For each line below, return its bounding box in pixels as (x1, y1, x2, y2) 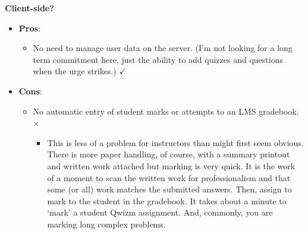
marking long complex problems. (47, 217, 166, 230)
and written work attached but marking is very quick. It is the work (47, 159, 296, 172)
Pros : (18, 21, 40, 34)
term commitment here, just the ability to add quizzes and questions (33, 53, 283, 65)
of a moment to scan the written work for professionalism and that (47, 171, 291, 184)
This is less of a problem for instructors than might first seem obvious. (47, 136, 304, 148)
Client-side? (5, 2, 54, 14)
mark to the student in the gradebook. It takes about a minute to (47, 194, 287, 207)
